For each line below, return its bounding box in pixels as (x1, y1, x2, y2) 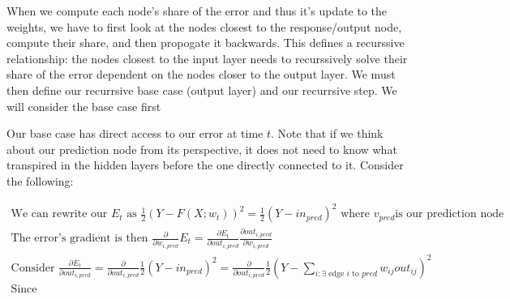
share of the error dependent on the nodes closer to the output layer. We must (6, 66, 396, 83)
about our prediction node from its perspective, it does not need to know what (6, 140, 397, 157)
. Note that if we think (271, 125, 384, 142)
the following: (6, 172, 74, 189)
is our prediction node (395, 208, 504, 220)
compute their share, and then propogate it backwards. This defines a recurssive (6, 34, 405, 51)
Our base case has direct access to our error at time (6, 125, 264, 142)
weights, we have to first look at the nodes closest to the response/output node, (6, 18, 402, 35)
